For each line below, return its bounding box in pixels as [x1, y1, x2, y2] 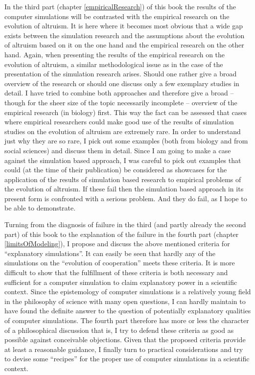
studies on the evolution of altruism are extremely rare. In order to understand [4, 126, 241, 136]
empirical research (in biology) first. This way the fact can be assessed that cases [4, 107, 247, 117]
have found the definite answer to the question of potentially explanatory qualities [4, 305, 251, 316]
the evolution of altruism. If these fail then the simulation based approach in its [4, 184, 244, 194]
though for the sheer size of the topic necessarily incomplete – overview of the [4, 97, 237, 107]
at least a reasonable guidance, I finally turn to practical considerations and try [4, 344, 243, 354]
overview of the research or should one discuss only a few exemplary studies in [4, 78, 239, 88]
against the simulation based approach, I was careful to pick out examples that [4, 155, 241, 165]
